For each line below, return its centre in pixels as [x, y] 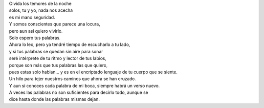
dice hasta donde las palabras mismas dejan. [55, 99]
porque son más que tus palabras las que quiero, [58, 65]
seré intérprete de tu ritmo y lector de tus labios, [58, 58]
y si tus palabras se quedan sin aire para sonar [56, 51]
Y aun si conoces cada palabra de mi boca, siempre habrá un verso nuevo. [84, 86]
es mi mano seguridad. [32, 17]
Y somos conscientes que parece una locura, [55, 24]
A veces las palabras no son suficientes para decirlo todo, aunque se [79, 92]
